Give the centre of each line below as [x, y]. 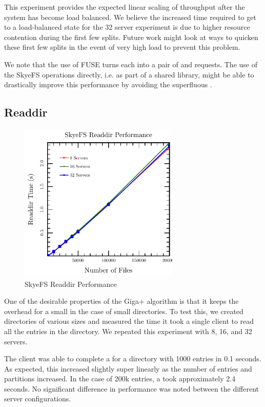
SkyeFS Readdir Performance [71, 284]
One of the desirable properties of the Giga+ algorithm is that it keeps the [121, 301]
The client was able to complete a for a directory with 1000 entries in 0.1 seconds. [133, 358]
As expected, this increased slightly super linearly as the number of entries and [128, 368]
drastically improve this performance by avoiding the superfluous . [108, 84]
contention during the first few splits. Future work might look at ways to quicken [131, 37]
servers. [16, 341]
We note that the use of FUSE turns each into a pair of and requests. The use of [131, 64]
